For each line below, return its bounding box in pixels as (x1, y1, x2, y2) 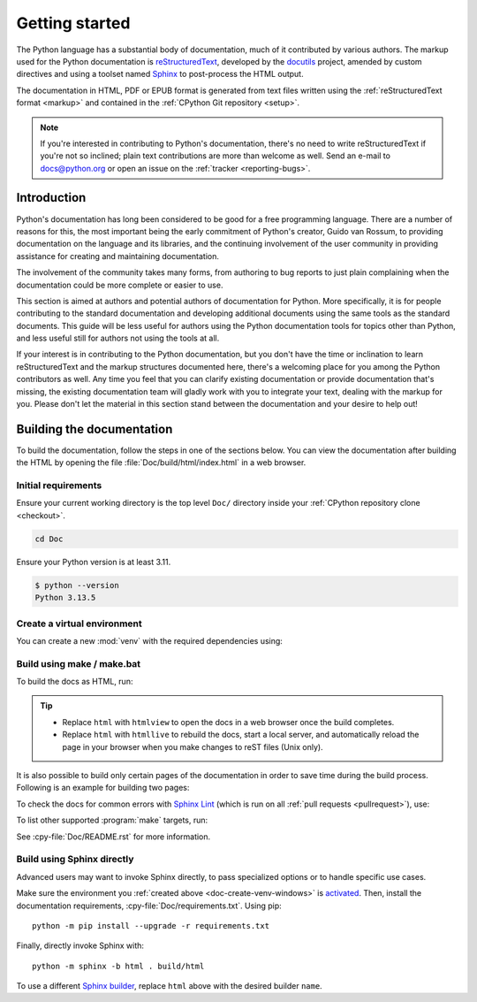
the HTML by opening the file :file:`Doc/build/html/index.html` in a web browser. (16, 457, 307, 468)
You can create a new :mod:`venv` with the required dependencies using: (16, 635, 283, 646)
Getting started (16, 13, 131, 33)
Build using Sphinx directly (16, 853, 134, 866)
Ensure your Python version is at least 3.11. (16, 556, 171, 567)
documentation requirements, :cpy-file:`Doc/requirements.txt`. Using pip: (16, 900, 282, 911)
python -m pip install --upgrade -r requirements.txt (32, 921, 269, 930)
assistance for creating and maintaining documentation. (16, 250, 220, 261)
